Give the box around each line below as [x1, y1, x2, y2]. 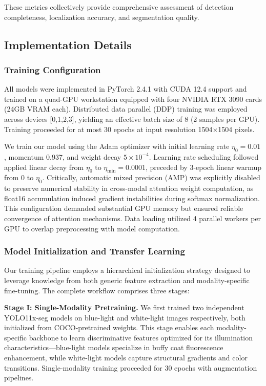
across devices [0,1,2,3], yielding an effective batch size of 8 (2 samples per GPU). [4, 113, 260, 124]
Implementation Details [4, 36, 132, 52]
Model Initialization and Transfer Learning [4, 245, 185, 258]
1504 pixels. [218, 123, 255, 134]
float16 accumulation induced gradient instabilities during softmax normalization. [4, 192, 260, 203]
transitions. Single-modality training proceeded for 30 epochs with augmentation [4, 362, 257, 373]
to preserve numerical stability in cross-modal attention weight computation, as [4, 183, 254, 194]
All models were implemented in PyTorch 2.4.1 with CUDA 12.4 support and [4, 83, 247, 94]
